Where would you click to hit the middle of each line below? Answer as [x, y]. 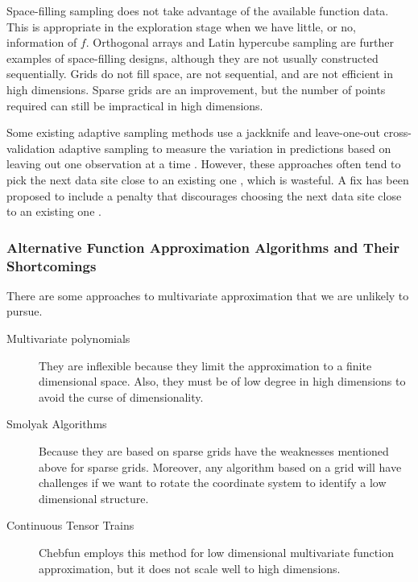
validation [31, 148]
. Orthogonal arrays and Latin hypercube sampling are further [240, 42]
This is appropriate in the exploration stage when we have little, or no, [181, 26]
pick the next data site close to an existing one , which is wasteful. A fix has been [208, 179]
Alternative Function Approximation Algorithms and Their [203, 247]
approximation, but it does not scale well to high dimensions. [190, 568]
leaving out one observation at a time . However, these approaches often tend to [204, 164]
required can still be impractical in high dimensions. [135, 105]
